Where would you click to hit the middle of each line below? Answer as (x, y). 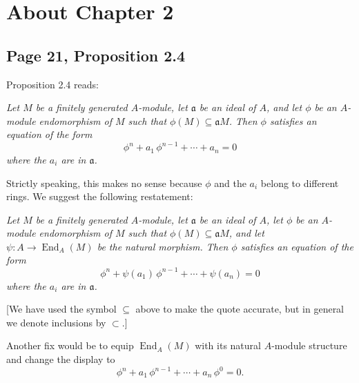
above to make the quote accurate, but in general (240, 309)
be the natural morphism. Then (163, 246)
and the (230, 183)
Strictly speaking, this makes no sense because (104, 183)
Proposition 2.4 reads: (52, 84)
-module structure (309, 345)
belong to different (300, 183)
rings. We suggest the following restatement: (100, 196)
